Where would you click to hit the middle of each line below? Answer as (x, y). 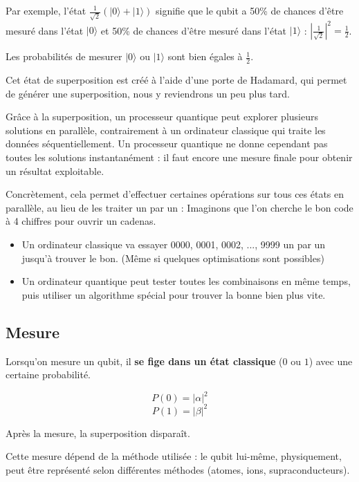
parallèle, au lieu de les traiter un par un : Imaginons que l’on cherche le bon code (179, 207)
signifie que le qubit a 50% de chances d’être (249, 10)
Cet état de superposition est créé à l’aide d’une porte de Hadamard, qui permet (176, 80)
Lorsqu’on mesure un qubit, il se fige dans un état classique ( (144, 361)
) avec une (331, 361)
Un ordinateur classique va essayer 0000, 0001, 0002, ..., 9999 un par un (174, 244)
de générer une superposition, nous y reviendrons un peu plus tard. (148, 93)
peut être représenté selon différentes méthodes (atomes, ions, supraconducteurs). (178, 469)
